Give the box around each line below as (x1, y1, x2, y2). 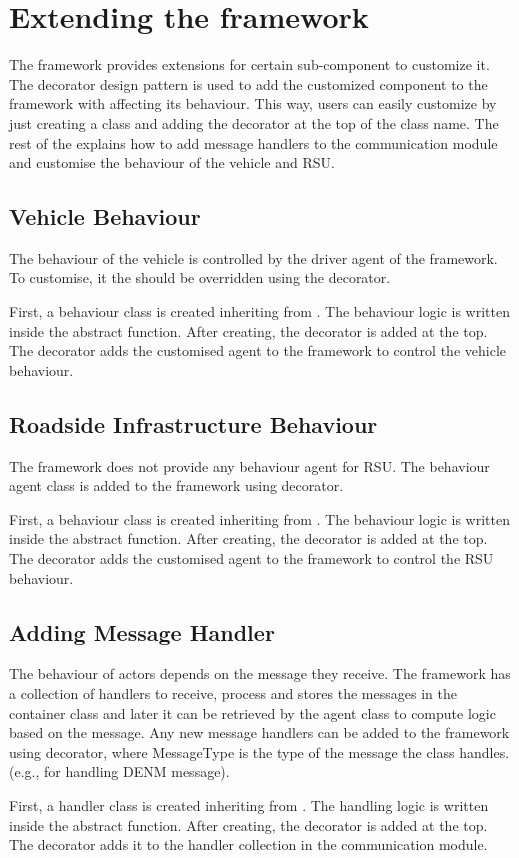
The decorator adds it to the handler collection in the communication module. (9, 834, 488, 855)
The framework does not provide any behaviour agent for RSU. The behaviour (9, 455, 490, 476)
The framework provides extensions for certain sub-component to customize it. (9, 54, 490, 75)
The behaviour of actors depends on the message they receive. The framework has (9, 663, 511, 684)
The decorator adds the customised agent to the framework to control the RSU (9, 548, 494, 569)
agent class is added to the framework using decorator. (9, 475, 344, 496)
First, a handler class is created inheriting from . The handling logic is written (9, 794, 489, 815)
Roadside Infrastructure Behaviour (9, 408, 378, 439)
